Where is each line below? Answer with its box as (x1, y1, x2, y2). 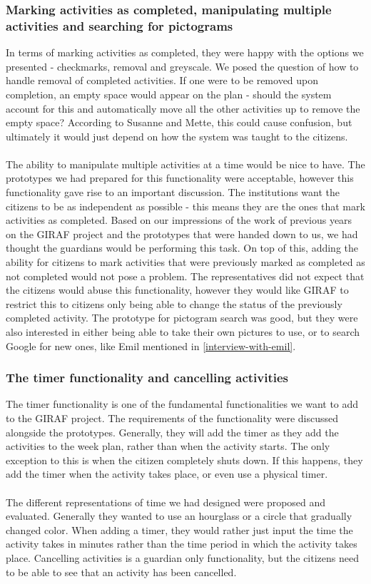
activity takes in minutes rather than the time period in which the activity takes (6, 536, 357, 551)
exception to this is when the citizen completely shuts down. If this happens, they (6, 452, 363, 467)
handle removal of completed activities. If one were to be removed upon (6, 73, 319, 88)
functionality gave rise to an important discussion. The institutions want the (6, 185, 340, 200)
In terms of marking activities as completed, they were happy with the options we (6, 45, 364, 60)
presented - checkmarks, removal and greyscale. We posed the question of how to (6, 58, 359, 73)
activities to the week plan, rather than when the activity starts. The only (6, 439, 330, 454)
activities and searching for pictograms (6, 16, 233, 34)
